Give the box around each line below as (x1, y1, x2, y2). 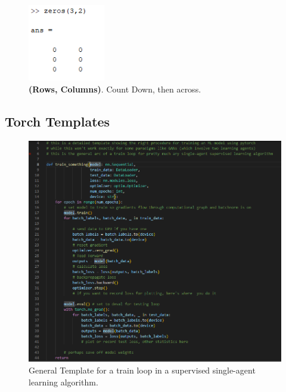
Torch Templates (5, 112, 110, 130)
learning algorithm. (29, 375, 98, 388)
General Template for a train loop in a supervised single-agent (29, 363, 256, 376)
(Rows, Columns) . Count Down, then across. (29, 82, 201, 95)
